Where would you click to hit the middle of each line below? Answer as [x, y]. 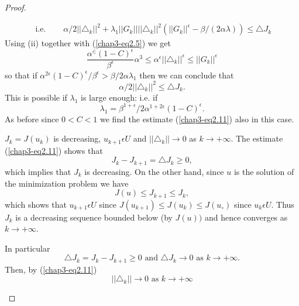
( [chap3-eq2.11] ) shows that [54, 150]
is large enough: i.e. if [119, 97]
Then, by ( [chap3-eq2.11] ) [51, 269]
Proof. [16, 7]
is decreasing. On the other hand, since [154, 171]
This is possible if [36, 97]
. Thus [283, 204]
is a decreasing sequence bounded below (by [94, 217]
